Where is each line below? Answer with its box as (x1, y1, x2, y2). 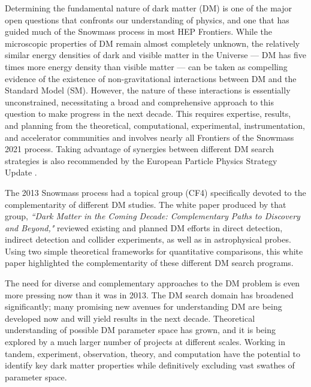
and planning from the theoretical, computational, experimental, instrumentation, (5, 119, 305, 131)
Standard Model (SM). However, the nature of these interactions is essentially (5, 84, 291, 96)
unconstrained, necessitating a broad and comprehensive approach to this (5, 95, 274, 108)
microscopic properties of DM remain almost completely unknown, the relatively (5, 37, 300, 49)
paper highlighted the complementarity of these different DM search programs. (5, 256, 294, 269)
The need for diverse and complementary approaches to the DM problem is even (5, 277, 300, 289)
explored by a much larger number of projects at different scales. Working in (5, 335, 285, 348)
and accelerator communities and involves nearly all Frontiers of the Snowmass (5, 131, 294, 143)
